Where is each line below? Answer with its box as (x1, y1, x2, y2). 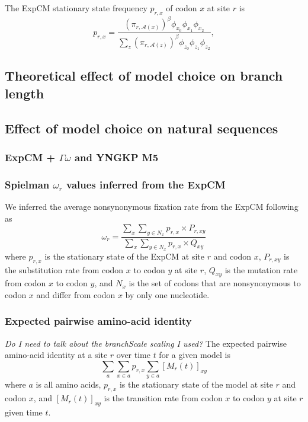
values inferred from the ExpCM (66, 177, 226, 191)
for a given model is (159, 349, 231, 361)
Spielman (5, 177, 50, 191)
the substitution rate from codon (5, 263, 124, 276)
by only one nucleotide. (125, 288, 210, 300)
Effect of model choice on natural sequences (5, 119, 278, 137)
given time (5, 405, 43, 418)
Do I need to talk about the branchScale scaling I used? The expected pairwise (5, 337, 287, 349)
